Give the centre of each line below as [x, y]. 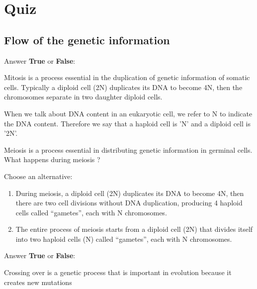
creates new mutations [38, 282]
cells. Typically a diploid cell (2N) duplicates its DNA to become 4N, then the [123, 87]
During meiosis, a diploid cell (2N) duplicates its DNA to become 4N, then [130, 193]
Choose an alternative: [38, 176]
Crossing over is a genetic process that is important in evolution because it [118, 272]
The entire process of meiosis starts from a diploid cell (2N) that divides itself [134, 229]
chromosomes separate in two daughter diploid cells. [83, 97]
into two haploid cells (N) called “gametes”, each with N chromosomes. [124, 239]
